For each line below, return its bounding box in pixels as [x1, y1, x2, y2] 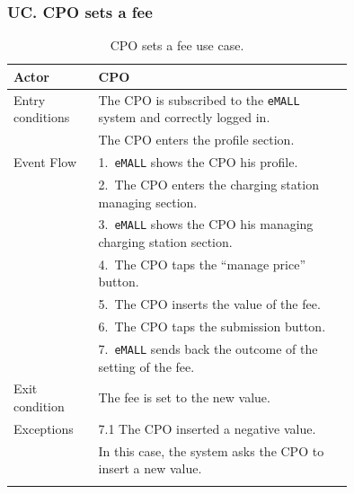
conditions [13, 108, 70, 127]
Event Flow [13, 153, 76, 172]
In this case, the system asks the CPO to [98, 441, 324, 460]
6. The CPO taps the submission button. [98, 317, 326, 336]
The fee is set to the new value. [98, 388, 270, 407]
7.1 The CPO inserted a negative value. [98, 419, 316, 437]
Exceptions [13, 419, 74, 437]
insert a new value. [98, 459, 202, 478]
